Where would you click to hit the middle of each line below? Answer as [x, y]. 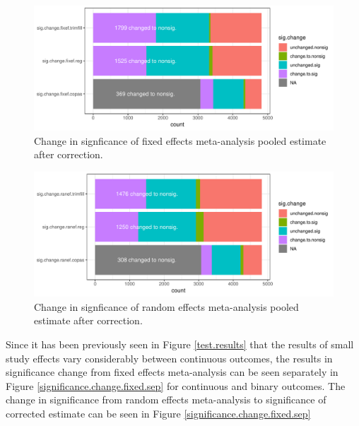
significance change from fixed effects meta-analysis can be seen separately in [172, 372]
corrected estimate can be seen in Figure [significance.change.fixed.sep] [158, 413]
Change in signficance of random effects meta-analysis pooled [166, 306]
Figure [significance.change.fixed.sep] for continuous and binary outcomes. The [176, 385]
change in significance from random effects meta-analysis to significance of [166, 400]
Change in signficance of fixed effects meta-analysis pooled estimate [180, 140]
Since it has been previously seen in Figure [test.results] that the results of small [180, 344]
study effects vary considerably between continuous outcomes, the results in [169, 358]
